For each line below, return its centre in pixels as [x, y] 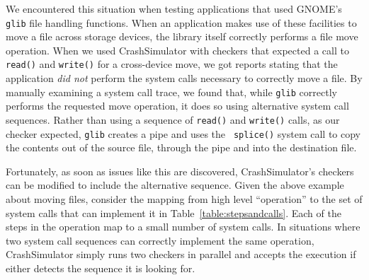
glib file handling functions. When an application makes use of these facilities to [181, 22]
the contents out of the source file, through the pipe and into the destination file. [181, 147]
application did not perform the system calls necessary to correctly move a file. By [184, 78]
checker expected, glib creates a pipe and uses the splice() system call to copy [183, 133]
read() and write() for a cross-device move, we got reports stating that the [172, 64]
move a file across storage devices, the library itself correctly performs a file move [182, 36]
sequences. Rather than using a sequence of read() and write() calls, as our [173, 119]
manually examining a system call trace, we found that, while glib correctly [171, 92]
